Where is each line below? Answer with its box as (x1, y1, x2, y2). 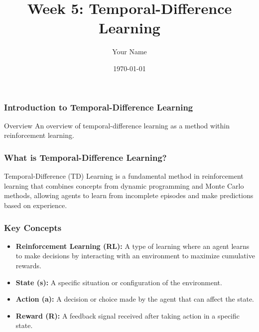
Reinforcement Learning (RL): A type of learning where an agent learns (15, 240, 250, 251)
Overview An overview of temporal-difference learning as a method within (4, 120, 230, 130)
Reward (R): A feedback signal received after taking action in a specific (15, 310, 240, 321)
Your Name (112, 46, 147, 57)
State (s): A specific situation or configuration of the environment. (15, 277, 222, 287)
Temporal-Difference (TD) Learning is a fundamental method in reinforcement (4, 171, 244, 181)
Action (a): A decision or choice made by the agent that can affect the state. (15, 294, 255, 304)
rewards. (15, 260, 41, 270)
